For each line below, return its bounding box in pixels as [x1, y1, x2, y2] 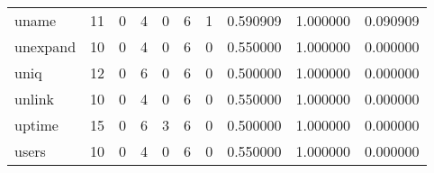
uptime [14, 114, 59, 135]
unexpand [14, 36, 77, 57]
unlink [14, 88, 55, 109]
